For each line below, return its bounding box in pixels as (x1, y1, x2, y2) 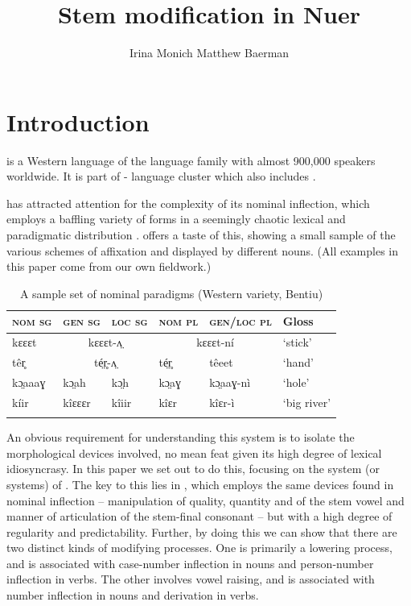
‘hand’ (282, 354, 314, 371)
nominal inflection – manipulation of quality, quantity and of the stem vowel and (6, 492, 405, 508)
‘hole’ (282, 373, 310, 390)
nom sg (12, 313, 52, 330)
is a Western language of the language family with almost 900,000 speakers (6, 151, 376, 168)
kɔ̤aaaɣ (12, 373, 46, 390)
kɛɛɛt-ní (196, 334, 235, 351)
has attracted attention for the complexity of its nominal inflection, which (6, 194, 370, 211)
